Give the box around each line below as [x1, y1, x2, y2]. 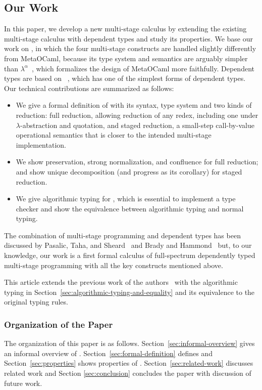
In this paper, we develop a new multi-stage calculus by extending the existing [4, 23, 247, 34]
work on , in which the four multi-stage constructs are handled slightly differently [4, 43, 256, 54]
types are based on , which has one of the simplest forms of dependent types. [4, 73, 246, 83]
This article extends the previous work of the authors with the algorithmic [4, 277, 238, 287]
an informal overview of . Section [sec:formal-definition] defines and [4, 348, 213, 358]
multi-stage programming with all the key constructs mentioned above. [4, 259, 223, 270]
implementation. [16, 139, 66, 150]
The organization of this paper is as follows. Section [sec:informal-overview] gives [4, 338, 255, 349]
